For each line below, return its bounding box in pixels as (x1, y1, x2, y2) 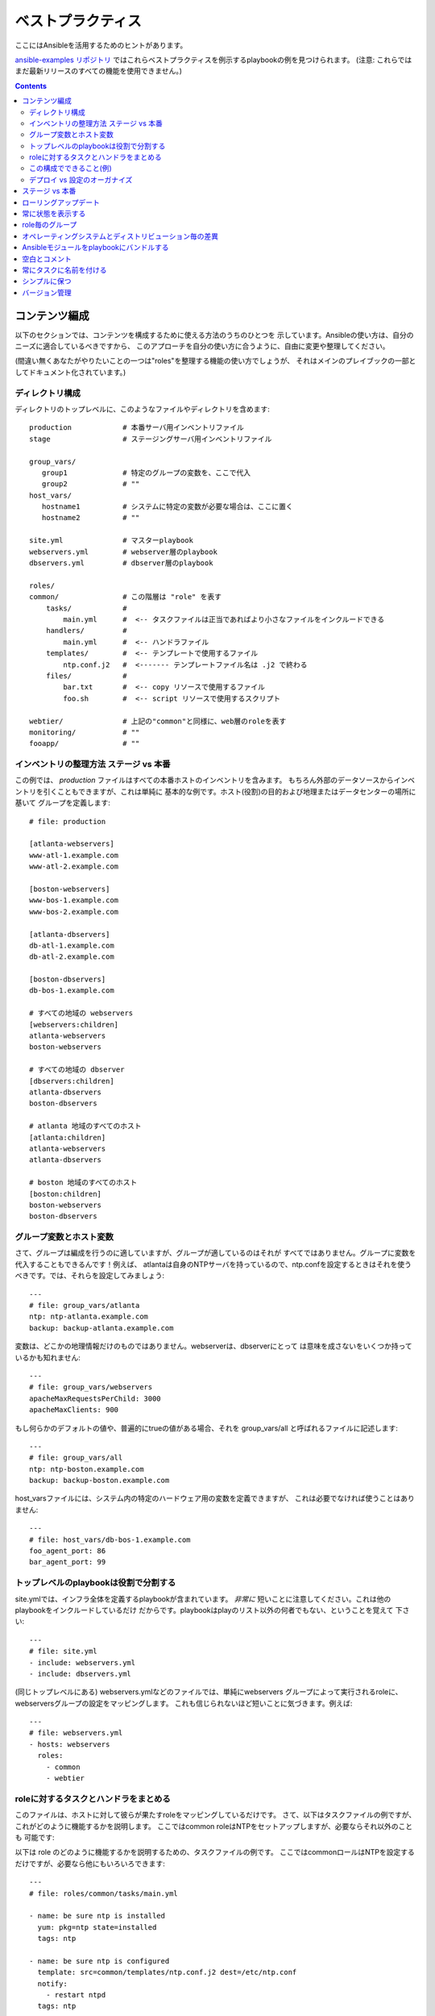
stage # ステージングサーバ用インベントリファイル (29, 434, 272, 444)
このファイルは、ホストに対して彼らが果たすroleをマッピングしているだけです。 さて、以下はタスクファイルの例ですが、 (14, 1810, 416, 1820)
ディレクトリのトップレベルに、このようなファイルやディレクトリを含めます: (14, 404, 270, 414)
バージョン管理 (22, 287, 72, 298)
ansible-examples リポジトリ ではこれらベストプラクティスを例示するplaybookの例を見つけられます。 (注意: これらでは (14, 55, 412, 65)
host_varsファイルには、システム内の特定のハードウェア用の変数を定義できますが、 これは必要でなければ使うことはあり (14, 1493, 415, 1503)
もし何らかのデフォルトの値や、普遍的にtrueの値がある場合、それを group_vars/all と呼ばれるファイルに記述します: (14, 1423, 398, 1433)
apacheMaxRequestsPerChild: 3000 (29, 1393, 161, 1403)
